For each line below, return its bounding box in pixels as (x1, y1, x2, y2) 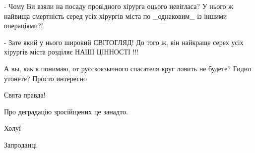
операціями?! (4, 20, 43, 31)
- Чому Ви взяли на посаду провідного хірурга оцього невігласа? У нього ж (4, 1, 233, 11)
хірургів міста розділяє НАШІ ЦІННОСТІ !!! (4, 47, 138, 57)
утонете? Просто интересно (4, 73, 87, 83)
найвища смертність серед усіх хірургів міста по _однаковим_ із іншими (4, 10, 227, 21)
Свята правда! (4, 90, 46, 100)
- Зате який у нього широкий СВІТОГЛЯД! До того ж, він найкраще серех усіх (4, 37, 244, 47)
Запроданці (4, 139, 37, 150)
